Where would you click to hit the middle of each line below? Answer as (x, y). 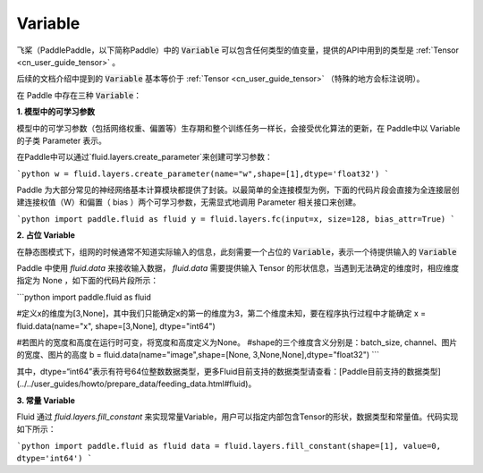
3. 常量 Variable (46, 400)
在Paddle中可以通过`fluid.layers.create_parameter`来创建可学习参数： (144, 157)
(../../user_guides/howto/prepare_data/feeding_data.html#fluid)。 (136, 384)
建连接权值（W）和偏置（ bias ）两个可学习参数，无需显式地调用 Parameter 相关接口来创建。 (189, 202)
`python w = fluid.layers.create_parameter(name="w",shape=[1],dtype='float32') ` (203, 173)
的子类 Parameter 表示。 (62, 140)
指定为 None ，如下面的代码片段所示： (88, 281)
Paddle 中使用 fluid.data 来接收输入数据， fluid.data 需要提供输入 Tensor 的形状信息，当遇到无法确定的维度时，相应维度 (238, 268)
